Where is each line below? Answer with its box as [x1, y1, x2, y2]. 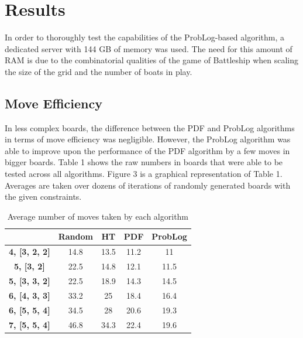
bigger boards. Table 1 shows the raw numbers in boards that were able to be [5, 156, 283, 168]
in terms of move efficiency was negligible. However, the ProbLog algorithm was [5, 133, 291, 145]
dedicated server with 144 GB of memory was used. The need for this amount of [5, 42, 292, 54]
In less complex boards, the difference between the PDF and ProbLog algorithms [5, 121, 295, 134]
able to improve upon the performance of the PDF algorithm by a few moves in [5, 144, 290, 156]
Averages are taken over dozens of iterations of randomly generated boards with [5, 179, 291, 191]
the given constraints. [5, 190, 82, 203]
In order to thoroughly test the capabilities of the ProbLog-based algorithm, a [5, 31, 285, 43]
